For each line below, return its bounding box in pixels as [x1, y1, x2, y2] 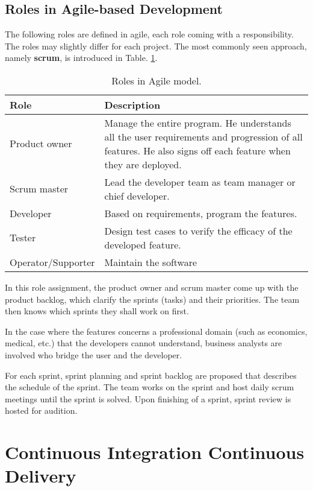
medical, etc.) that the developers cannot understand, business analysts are [5, 337, 282, 349]
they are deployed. [104, 157, 182, 171]
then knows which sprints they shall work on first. [5, 305, 189, 317]
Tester [10, 230, 36, 245]
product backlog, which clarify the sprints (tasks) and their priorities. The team [5, 293, 300, 305]
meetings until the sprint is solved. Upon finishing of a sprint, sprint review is [5, 392, 291, 405]
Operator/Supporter [10, 255, 95, 269]
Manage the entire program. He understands [104, 115, 291, 130]
